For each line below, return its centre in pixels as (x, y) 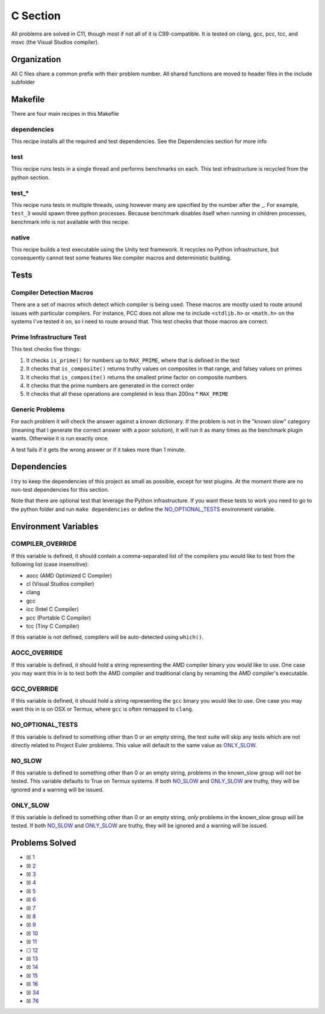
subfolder (23, 82)
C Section (36, 16)
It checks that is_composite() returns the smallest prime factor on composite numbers (136, 377)
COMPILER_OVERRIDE (44, 544)
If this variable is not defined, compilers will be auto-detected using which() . (107, 637)
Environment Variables (55, 526)
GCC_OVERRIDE (35, 689)
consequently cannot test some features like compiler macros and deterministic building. (121, 258)
